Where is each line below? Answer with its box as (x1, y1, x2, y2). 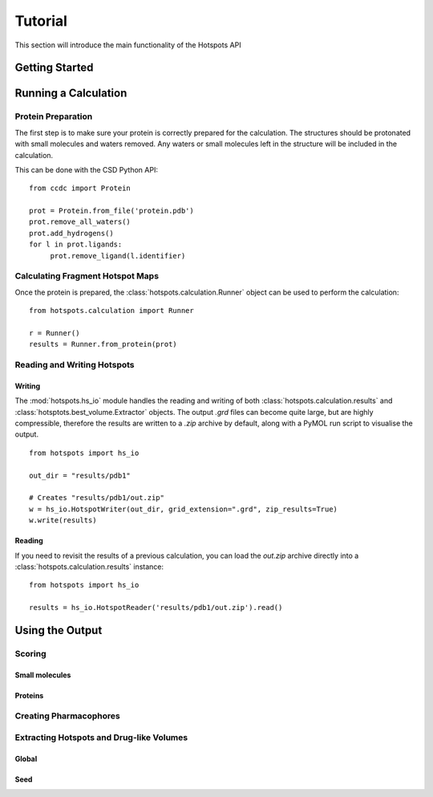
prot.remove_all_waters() (29, 218, 132, 226)
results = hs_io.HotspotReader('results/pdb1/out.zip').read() (29, 603, 283, 612)
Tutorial (14, 12, 68, 30)
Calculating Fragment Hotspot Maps (14, 270, 160, 282)
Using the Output (14, 623, 103, 637)
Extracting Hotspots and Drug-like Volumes (14, 732, 188, 743)
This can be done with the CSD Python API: (14, 165, 158, 174)
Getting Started (14, 61, 94, 75)
